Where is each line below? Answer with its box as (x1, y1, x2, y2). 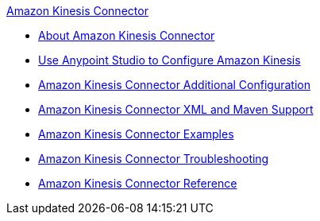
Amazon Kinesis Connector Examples (38, 127, 234, 141)
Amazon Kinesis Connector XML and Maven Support (38, 103, 314, 116)
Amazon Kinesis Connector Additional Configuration (38, 78, 310, 91)
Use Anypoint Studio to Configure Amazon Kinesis (38, 53, 301, 67)
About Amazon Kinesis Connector (38, 29, 215, 42)
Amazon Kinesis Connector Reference (38, 176, 237, 190)
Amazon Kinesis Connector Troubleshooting (38, 152, 269, 165)
